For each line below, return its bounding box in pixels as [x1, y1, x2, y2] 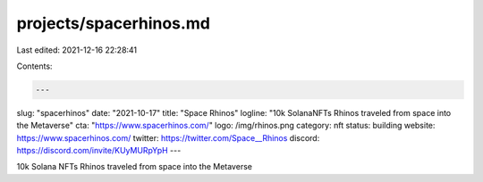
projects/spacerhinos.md [16, 13, 210, 33]
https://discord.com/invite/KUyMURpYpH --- [16, 145, 182, 156]
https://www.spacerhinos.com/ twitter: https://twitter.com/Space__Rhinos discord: [16, 132, 320, 143]
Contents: [16, 61, 53, 71]
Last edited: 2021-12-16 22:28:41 [16, 45, 138, 55]
